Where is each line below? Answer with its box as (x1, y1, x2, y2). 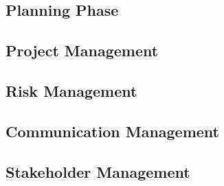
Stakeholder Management (5, 161, 190, 182)
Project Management (5, 40, 159, 61)
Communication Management (5, 120, 220, 141)
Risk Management (5, 80, 137, 101)
